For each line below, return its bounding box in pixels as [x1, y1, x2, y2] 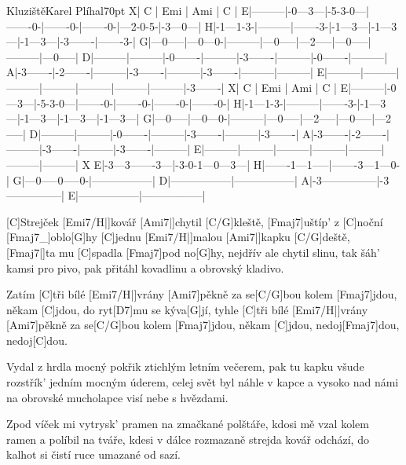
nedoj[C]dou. [6, 331, 68, 348]
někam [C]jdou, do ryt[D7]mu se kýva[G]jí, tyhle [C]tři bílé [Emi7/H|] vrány [6, 301, 368, 317]
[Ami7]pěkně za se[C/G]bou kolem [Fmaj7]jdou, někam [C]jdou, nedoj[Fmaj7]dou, [6, 317, 400, 333]
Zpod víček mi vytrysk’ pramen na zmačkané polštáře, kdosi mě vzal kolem [6, 416, 369, 432]
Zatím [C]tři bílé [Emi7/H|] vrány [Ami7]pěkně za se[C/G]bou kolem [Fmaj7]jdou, [6, 286, 397, 302]
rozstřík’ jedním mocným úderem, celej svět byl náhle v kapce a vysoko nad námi [6, 374, 399, 390]
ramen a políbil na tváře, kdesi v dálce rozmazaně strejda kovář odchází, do [6, 430, 369, 447]
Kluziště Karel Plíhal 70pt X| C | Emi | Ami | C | [6, 2, 238, 18]
